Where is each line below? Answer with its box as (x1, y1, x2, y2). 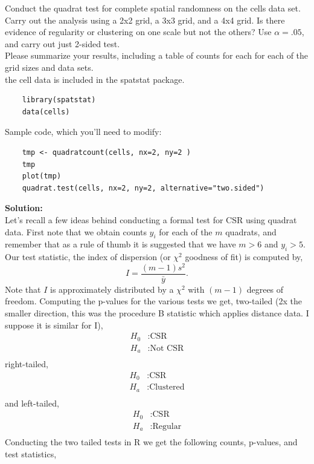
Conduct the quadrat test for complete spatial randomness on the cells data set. (5, 2, 301, 14)
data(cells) (22, 107, 70, 116)
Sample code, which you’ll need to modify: (5, 125, 162, 138)
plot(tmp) (22, 172, 62, 181)
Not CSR (150, 344, 184, 353)
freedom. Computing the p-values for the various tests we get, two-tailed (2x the (5, 295, 302, 307)
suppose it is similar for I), (5, 318, 103, 331)
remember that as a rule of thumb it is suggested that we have (5, 238, 236, 250)
